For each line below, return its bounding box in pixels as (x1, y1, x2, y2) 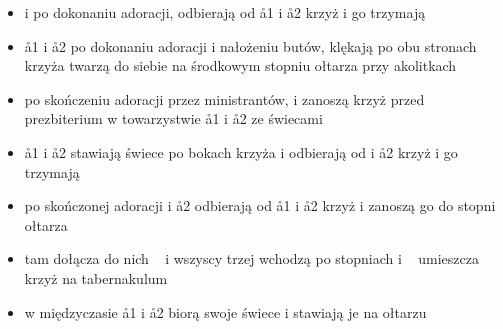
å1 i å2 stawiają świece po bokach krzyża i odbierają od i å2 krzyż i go (24, 141, 458, 162)
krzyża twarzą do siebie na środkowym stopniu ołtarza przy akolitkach (24, 55, 457, 76)
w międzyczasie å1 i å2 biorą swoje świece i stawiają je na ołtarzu (24, 301, 427, 322)
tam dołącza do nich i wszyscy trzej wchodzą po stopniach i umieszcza (24, 248, 479, 269)
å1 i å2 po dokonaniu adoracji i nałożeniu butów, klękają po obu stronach (24, 35, 477, 56)
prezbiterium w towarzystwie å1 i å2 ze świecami (24, 108, 323, 129)
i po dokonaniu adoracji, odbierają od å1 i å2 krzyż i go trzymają (24, 2, 426, 22)
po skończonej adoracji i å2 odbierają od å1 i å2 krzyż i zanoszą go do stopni (24, 195, 496, 216)
